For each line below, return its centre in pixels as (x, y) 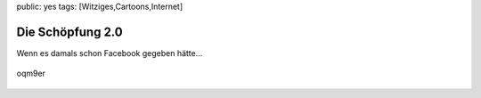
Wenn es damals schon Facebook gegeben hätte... (110, 53)
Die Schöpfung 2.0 (70, 32)
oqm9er (31, 73)
